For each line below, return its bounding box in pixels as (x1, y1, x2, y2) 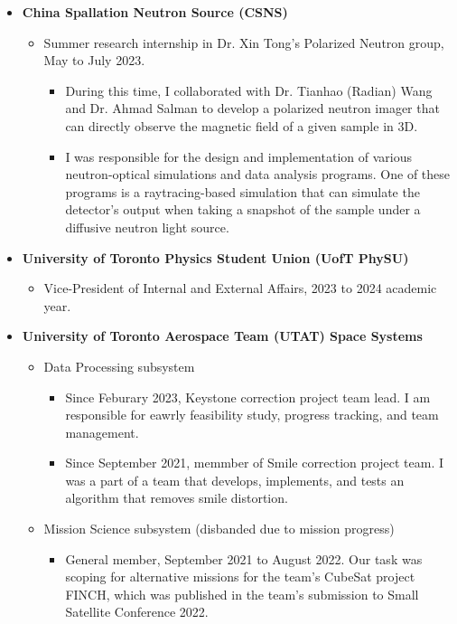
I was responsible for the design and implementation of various (65, 147, 412, 165)
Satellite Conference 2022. (65, 602, 209, 621)
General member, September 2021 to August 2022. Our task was (65, 549, 423, 568)
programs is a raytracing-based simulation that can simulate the (65, 182, 420, 201)
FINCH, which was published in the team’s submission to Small (65, 584, 419, 603)
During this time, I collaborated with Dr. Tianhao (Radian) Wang (65, 80, 433, 99)
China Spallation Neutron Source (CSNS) (22, 3, 288, 21)
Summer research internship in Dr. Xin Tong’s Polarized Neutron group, (43, 33, 444, 52)
